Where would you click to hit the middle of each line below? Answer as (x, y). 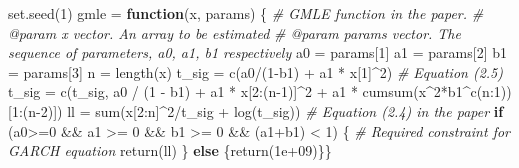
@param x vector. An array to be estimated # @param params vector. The (234, 32)
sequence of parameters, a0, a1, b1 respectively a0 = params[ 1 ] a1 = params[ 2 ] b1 (257, 52)
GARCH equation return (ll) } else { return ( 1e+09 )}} (170, 150)
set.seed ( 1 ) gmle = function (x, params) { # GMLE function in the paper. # (246, 13)
